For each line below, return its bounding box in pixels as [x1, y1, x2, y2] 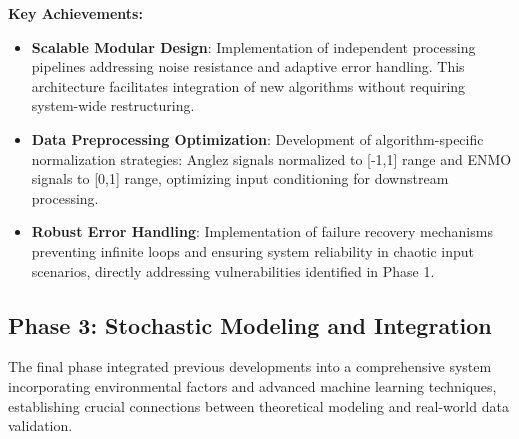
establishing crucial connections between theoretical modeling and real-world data [8, 395, 509, 416]
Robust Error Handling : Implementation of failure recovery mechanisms [31, 221, 493, 242]
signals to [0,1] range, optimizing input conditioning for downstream [31, 168, 449, 189]
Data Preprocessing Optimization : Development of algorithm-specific [31, 128, 484, 149]
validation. [8, 415, 73, 436]
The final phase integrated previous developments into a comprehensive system [8, 356, 492, 377]
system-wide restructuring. [31, 95, 195, 116]
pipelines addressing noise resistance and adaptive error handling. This [31, 56, 465, 77]
